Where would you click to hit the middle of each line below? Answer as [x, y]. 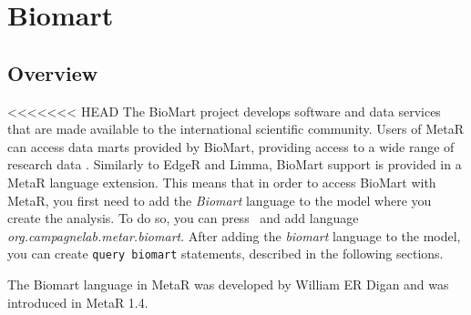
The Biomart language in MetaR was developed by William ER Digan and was [228, 284]
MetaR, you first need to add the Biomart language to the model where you [220, 200]
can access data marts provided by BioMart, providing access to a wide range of [231, 146]
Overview [53, 72]
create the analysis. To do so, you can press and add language [183, 218]
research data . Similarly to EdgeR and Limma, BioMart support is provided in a [235, 164]
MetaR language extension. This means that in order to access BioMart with [222, 182]
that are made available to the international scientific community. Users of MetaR [236, 129]
